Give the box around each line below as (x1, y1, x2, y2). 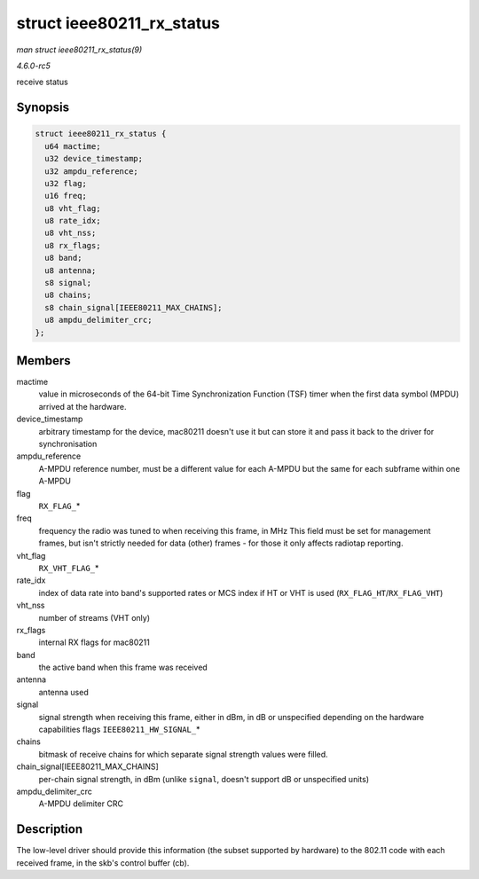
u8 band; (44, 253, 82, 263)
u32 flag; (44, 178, 88, 188)
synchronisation (38, 439, 98, 450)
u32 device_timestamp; (44, 153, 144, 164)
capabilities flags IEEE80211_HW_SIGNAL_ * (38, 724, 200, 735)
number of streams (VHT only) (38, 612, 151, 623)
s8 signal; (44, 278, 92, 288)
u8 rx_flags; (44, 240, 101, 250)
